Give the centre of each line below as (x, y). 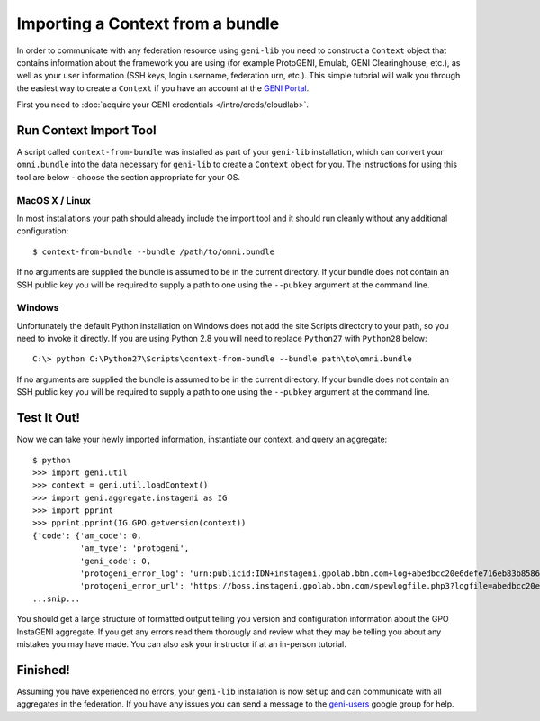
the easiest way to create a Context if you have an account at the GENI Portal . (163, 88)
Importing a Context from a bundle (148, 23)
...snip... (57, 598)
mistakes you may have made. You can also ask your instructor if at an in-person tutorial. (181, 643)
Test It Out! (49, 418)
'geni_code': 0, (116, 561)
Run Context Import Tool (86, 130)
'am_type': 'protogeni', (135, 548)
